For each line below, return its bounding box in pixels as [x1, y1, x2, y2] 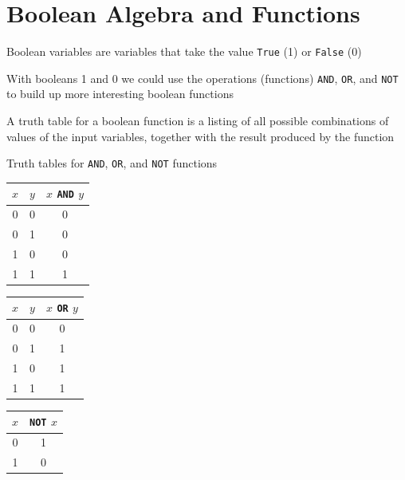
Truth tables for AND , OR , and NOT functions [6, 155, 218, 171]
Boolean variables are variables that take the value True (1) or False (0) [6, 43, 362, 60]
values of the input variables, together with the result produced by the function [6, 128, 395, 144]
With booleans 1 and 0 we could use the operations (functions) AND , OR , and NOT [6, 69, 399, 86]
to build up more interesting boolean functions [6, 85, 234, 102]
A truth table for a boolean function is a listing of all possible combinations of [6, 112, 389, 129]
